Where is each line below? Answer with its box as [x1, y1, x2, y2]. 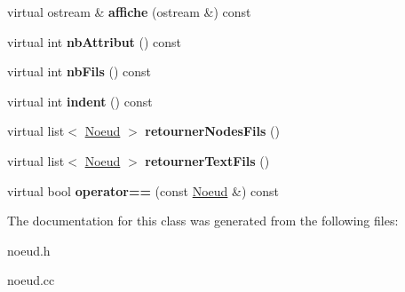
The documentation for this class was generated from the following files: [7, 211, 399, 230]
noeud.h [7, 241, 51, 259]
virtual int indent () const [7, 91, 153, 110]
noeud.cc [7, 271, 55, 289]
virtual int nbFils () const [7, 62, 152, 81]
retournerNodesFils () [145, 122, 280, 140]
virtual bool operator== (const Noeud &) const [7, 181, 279, 200]
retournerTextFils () [145, 151, 270, 170]
